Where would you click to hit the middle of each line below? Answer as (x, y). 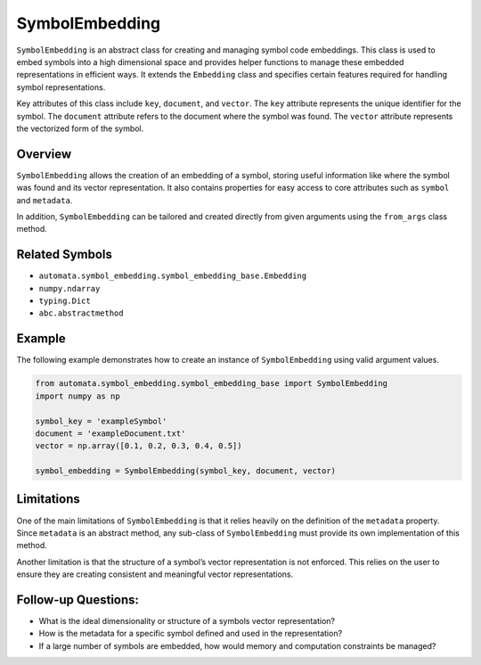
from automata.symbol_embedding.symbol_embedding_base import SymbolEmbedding (211, 384)
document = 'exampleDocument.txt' (110, 433)
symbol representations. (61, 87)
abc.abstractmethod (81, 313)
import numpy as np (77, 396)
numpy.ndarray (69, 288)
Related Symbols (65, 255)
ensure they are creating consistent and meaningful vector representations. (155, 574)
